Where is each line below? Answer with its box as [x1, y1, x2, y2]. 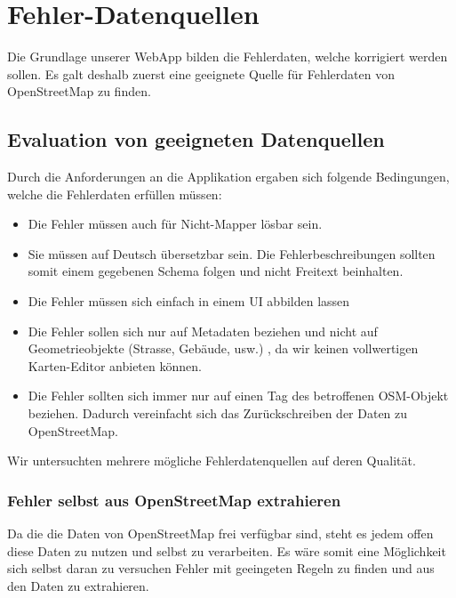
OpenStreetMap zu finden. [7, 82, 151, 101]
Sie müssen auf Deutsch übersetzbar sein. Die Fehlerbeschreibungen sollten [28, 244, 436, 263]
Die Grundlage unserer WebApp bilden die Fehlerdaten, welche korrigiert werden [7, 47, 448, 66]
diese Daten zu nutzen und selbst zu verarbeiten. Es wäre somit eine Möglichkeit [7, 541, 446, 560]
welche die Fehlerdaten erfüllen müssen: [7, 184, 222, 203]
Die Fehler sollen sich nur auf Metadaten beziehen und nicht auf [28, 321, 378, 340]
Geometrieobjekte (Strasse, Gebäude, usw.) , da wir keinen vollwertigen [28, 339, 419, 358]
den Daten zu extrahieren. [7, 576, 149, 594]
